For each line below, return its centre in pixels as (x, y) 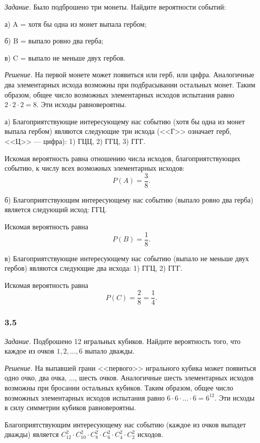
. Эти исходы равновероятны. (81, 104)
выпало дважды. (110, 351)
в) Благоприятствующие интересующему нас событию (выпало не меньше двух (127, 258)
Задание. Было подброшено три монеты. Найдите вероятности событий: (115, 7)
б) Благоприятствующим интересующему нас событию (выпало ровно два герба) (129, 199)
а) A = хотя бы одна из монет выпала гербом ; (76, 23)
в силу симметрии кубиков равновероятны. (70, 407)
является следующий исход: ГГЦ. (56, 209)
